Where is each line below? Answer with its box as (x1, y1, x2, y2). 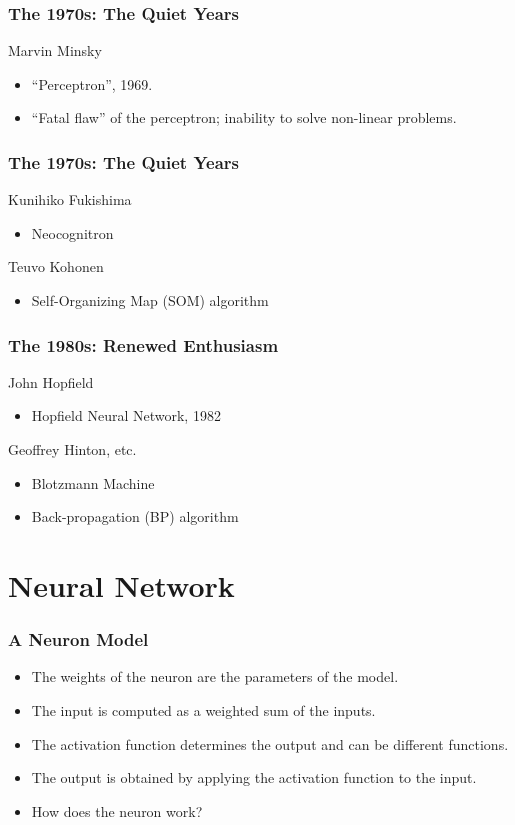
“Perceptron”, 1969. (31, 73, 153, 94)
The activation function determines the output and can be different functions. (31, 733, 509, 754)
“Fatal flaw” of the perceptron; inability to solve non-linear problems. (31, 107, 457, 128)
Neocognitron (31, 222, 114, 243)
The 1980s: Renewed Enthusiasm (8, 332, 279, 357)
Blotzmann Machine (31, 472, 155, 493)
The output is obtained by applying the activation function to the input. (31, 767, 477, 788)
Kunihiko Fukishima (8, 189, 132, 210)
